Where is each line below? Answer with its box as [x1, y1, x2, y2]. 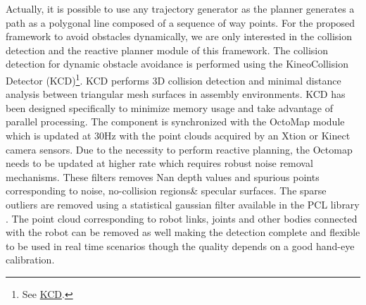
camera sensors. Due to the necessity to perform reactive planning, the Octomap [6, 142, 353, 156]
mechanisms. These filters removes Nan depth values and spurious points [6, 169, 320, 184]
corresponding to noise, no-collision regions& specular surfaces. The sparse [6, 183, 327, 198]
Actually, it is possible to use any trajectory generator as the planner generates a [6, 1, 355, 15]
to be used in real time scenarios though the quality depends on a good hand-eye [6, 238, 355, 253]
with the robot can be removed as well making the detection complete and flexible [6, 225, 360, 239]
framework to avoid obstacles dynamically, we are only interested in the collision [6, 29, 352, 44]
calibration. [6, 252, 55, 267]
